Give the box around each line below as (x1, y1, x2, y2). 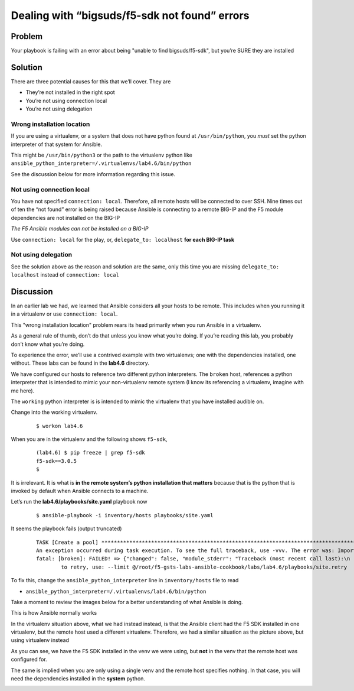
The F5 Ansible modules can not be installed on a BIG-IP (11, 225, 149, 232)
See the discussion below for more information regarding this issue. (11, 170, 176, 177)
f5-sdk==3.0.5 (36, 458, 77, 464)
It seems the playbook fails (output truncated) (11, 525, 122, 532)
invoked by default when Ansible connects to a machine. (11, 488, 149, 495)
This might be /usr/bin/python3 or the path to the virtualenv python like (11, 151, 193, 159)
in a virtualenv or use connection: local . (11, 310, 118, 317)
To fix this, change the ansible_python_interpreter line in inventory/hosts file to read (11, 577, 239, 584)
